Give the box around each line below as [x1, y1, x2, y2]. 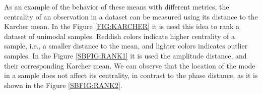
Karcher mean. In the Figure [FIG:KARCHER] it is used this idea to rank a [4, 21, 239, 31]
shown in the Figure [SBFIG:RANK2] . [4, 79, 122, 90]
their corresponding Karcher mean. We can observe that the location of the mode [4, 60, 255, 70]
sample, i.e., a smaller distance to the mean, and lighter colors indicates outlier [4, 40, 248, 51]
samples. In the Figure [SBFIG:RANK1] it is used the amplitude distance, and [4, 50, 247, 60]
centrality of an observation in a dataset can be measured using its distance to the [4, 11, 258, 21]
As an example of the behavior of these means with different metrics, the [4, 1, 229, 11]
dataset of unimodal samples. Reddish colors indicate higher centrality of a [4, 30, 235, 41]
